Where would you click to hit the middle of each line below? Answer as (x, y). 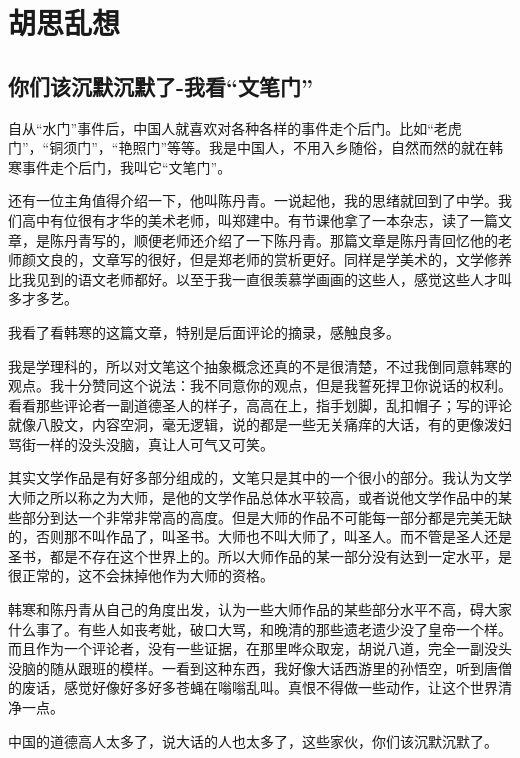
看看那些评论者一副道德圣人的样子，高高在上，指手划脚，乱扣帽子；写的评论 (260, 404)
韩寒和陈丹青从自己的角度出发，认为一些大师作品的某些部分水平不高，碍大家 (260, 609)
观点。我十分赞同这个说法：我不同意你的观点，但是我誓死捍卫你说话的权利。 (260, 385)
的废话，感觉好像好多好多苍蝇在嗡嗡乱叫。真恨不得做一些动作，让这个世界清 (260, 687)
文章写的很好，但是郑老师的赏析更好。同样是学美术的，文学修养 (301, 259)
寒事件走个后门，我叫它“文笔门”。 (120, 166)
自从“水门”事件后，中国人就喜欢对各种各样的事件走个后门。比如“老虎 (235, 127)
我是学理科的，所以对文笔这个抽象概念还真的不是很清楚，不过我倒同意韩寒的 (260, 365)
